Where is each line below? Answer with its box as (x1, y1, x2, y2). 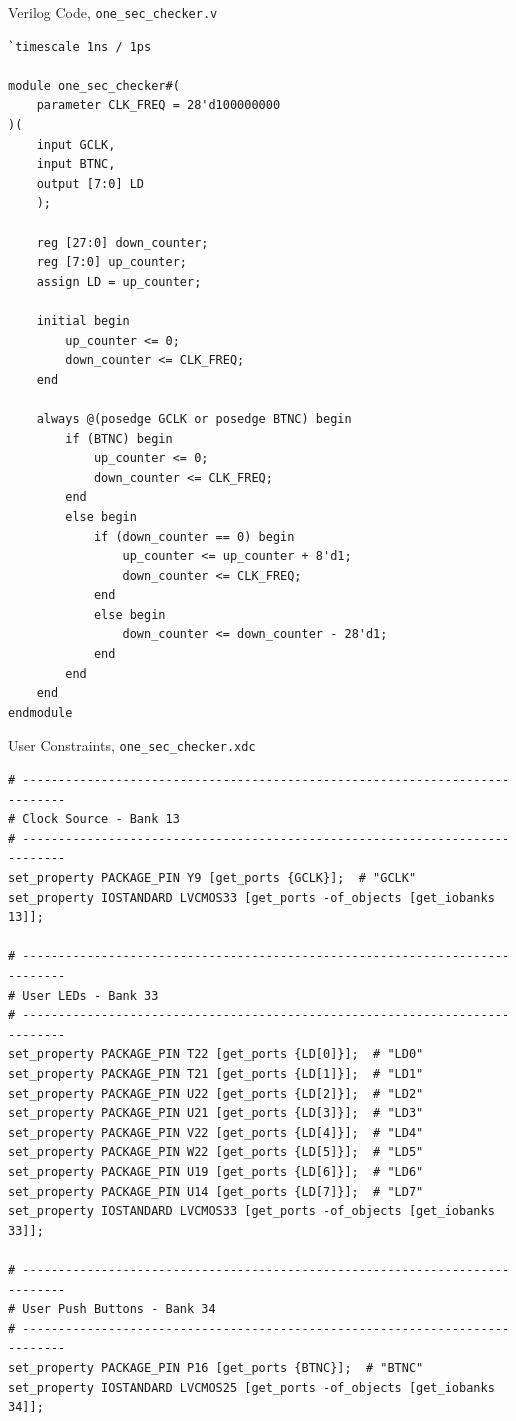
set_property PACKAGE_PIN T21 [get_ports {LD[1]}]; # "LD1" (8, 1067, 424, 1081)
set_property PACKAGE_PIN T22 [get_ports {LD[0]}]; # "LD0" (8, 1047, 424, 1062)
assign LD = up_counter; (36, 274, 202, 289)
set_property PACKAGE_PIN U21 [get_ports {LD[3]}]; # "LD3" (8, 1106, 424, 1121)
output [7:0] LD (36, 176, 145, 191)
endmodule (8, 705, 73, 720)
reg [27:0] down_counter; (36, 235, 209, 250)
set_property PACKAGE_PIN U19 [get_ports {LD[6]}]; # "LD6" (8, 1164, 424, 1179)
